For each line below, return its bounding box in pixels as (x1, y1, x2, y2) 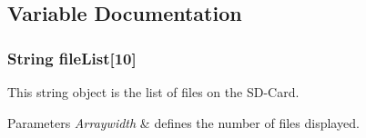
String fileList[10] (7, 46, 137, 69)
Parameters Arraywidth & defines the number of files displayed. (7, 113, 360, 132)
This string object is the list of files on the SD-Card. (7, 83, 300, 101)
